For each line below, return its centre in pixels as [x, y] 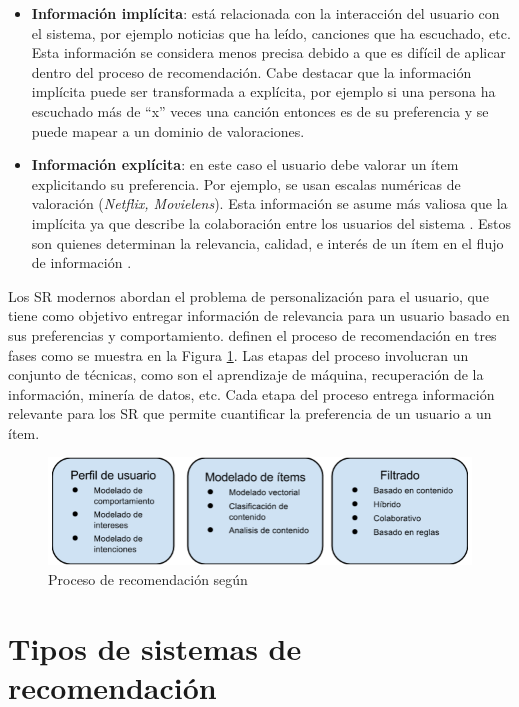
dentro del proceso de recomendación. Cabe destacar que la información [251, 71]
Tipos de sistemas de [155, 647]
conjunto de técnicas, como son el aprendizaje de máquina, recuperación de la [246, 374]
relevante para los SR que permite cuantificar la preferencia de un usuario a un [250, 413]
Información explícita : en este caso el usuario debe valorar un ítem [245, 164]
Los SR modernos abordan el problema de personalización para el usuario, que [248, 295]
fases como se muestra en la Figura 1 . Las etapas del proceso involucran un [238, 354]
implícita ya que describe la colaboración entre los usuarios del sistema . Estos [271, 222]
